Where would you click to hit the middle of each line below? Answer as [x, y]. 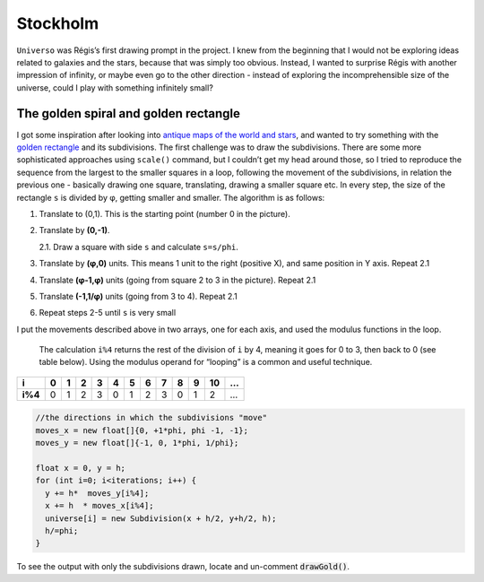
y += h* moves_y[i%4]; [97, 493]
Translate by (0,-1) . [74, 230]
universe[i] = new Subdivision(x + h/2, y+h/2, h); [161, 518]
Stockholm [57, 23]
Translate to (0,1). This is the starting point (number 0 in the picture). [164, 213]
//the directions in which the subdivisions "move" [151, 418]
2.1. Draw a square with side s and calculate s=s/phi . [139, 247]
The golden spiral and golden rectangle [129, 113]
